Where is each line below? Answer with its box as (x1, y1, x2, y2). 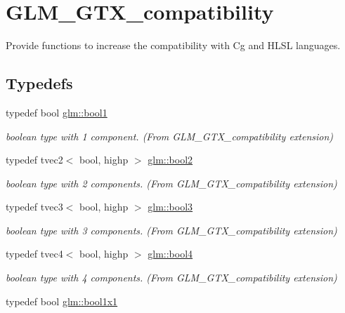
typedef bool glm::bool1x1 (6, 293, 118, 308)
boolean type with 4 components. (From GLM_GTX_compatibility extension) (6, 270, 337, 285)
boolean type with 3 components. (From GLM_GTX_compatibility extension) (6, 222, 337, 237)
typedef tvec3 (6, 199, 63, 214)
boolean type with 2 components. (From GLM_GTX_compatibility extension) (6, 175, 337, 190)
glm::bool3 (148, 199, 193, 214)
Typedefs (6, 72, 73, 94)
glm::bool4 (148, 246, 193, 261)
